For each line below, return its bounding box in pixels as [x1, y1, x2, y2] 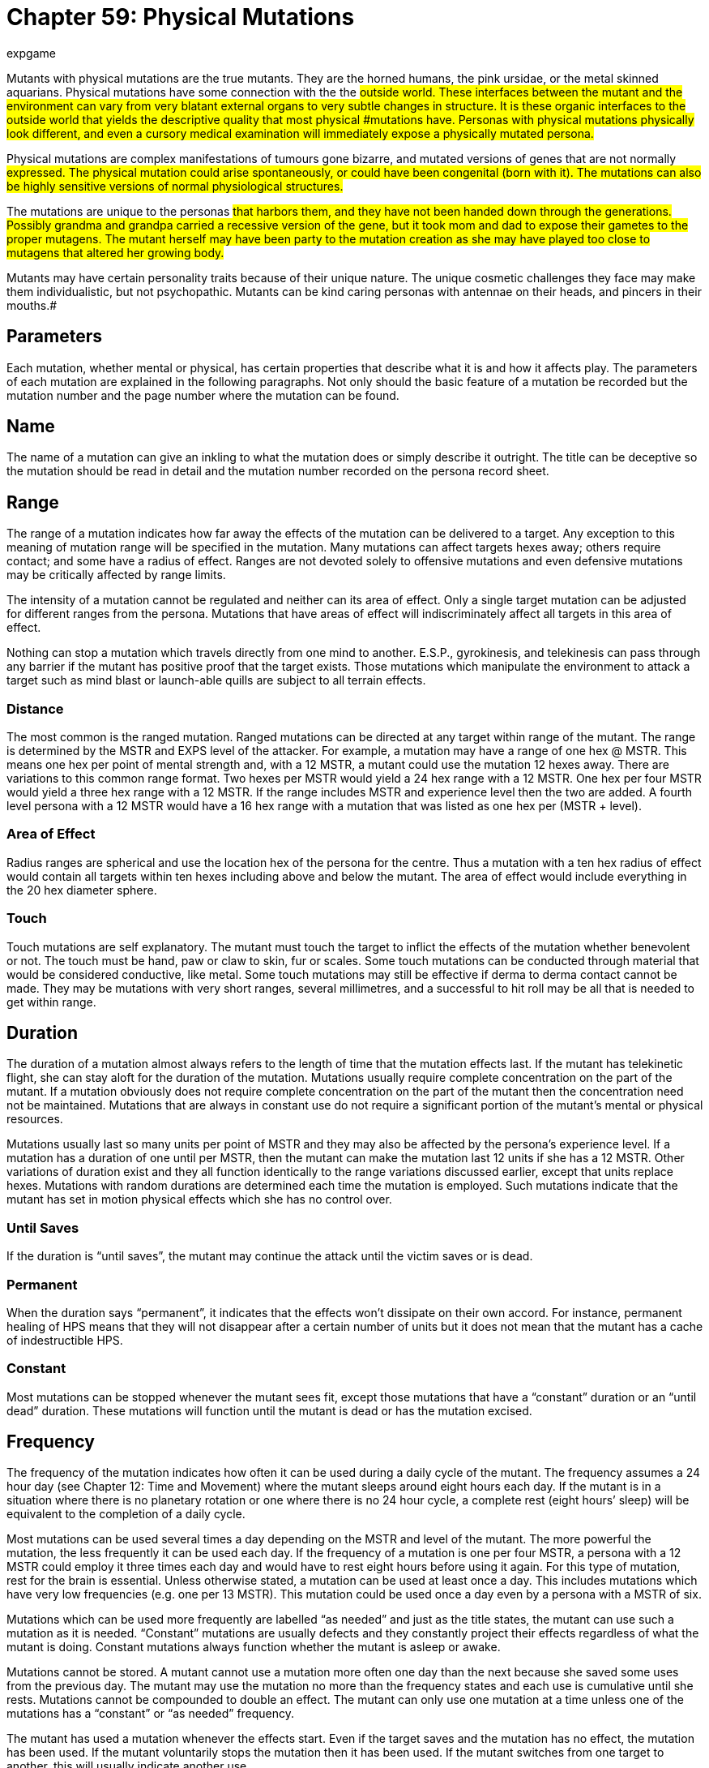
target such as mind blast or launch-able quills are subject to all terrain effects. [6, 673, 426, 688]
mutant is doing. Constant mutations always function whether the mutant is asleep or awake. [6, 1640, 501, 1654]
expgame [6, 45, 56, 60]
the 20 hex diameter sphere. [6, 882, 157, 897]
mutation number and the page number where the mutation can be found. [6, 388, 399, 402]
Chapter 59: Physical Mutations [6, 3, 355, 31]
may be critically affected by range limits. [6, 568, 226, 582]
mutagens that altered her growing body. [6, 245, 224, 260]
